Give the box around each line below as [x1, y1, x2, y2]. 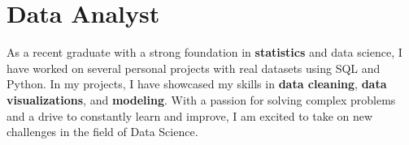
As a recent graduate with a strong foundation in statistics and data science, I [7, 44, 402, 61]
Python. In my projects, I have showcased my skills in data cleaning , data [7, 75, 387, 92]
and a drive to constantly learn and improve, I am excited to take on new [7, 107, 373, 124]
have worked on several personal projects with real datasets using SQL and [7, 59, 381, 76]
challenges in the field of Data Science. [7, 123, 198, 140]
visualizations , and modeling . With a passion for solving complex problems [7, 91, 396, 108]
